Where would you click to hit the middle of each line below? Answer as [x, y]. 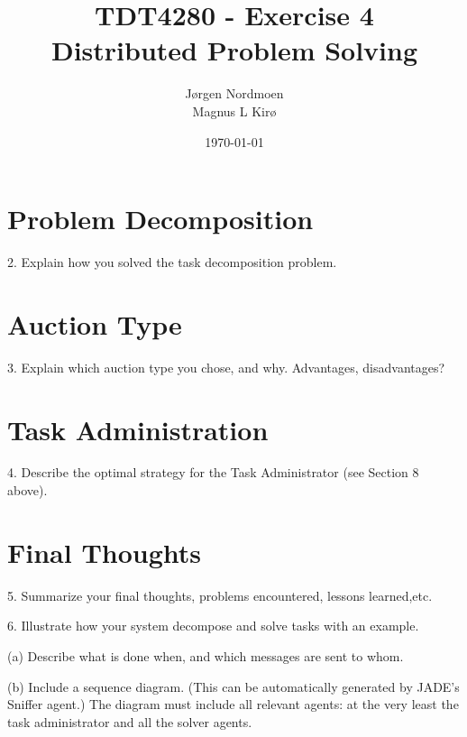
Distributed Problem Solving [234, 50]
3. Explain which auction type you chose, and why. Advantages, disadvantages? [226, 367]
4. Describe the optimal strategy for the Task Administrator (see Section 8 [213, 472]
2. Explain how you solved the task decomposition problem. [172, 262]
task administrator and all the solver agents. [130, 721]
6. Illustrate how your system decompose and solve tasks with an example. [213, 626]
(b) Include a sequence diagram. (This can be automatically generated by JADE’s [233, 686]
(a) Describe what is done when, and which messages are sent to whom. [206, 655]
